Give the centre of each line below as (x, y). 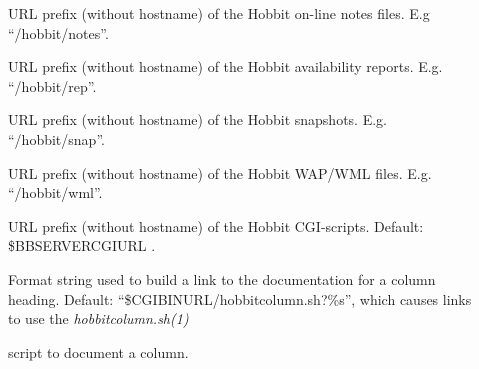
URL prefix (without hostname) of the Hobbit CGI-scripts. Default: (216, 225)
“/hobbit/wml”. (55, 192)
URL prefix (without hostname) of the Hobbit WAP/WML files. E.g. (220, 172)
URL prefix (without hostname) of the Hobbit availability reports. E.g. (225, 66)
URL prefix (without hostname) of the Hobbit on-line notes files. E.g (219, 13)
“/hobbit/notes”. (58, 32)
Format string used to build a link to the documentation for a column (222, 278)
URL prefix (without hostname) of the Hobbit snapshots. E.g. (197, 119)
